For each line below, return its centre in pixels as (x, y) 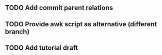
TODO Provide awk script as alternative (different (81, 24)
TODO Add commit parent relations (59, 8)
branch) (17, 31)
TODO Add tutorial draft (41, 48)
